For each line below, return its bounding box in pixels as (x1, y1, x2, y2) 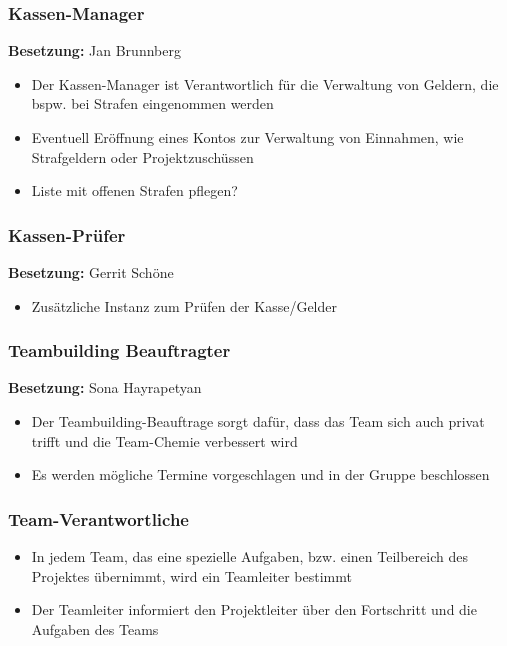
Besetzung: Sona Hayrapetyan (8, 377, 202, 398)
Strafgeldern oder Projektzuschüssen (31, 146, 254, 167)
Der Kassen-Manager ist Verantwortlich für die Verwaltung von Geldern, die (31, 73, 499, 94)
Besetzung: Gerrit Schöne (8, 262, 174, 282)
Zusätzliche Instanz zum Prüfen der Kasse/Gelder (31, 295, 337, 316)
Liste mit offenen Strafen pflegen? (31, 180, 238, 201)
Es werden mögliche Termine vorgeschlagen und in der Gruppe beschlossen (31, 464, 490, 485)
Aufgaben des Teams (31, 618, 159, 639)
